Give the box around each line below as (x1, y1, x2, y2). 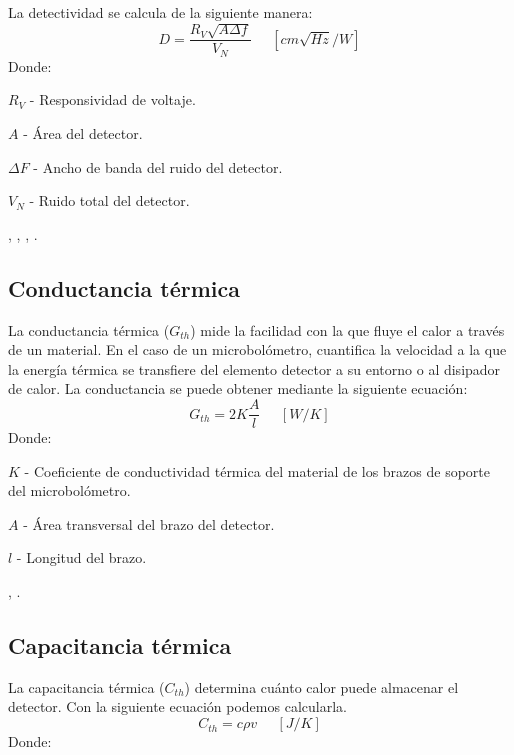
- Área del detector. (23, 123, 143, 144)
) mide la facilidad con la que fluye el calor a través (190, 319, 505, 340)
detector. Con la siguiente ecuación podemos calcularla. (8, 696, 347, 717)
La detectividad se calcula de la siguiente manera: (8, 2, 313, 22)
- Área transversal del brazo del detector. (23, 513, 275, 534)
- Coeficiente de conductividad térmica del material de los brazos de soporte (24, 460, 491, 481)
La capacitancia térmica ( (8, 676, 165, 697)
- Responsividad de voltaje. (29, 89, 196, 110)
